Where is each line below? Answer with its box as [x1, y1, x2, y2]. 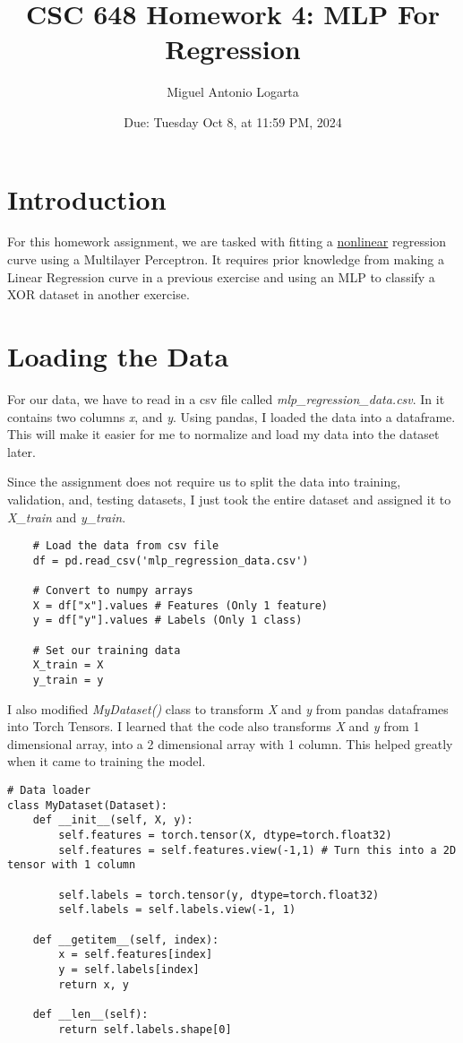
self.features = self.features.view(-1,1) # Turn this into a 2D [58, 843, 457, 857]
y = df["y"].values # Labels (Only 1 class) [32, 614, 303, 627]
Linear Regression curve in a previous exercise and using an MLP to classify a [7, 267, 435, 286]
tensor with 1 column [7, 858, 136, 872]
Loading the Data [7, 338, 229, 374]
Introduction [7, 180, 167, 217]
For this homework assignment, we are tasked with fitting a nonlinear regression [7, 232, 447, 251]
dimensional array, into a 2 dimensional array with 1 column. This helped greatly [7, 734, 453, 753]
